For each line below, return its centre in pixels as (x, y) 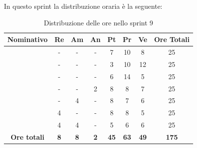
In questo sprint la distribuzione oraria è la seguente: (83, 6)
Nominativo (28, 39)
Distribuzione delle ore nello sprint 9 (98, 22)
